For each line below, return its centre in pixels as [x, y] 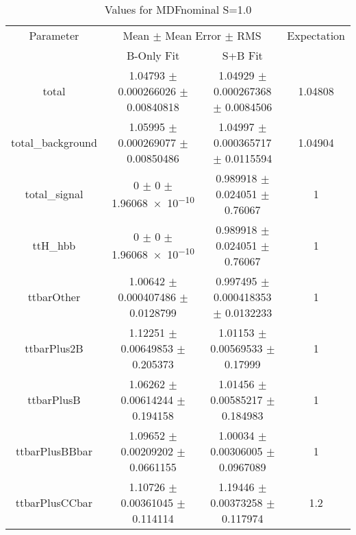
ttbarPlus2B [54, 348]
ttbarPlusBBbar [54, 451]
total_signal [54, 194]
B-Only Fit [153, 55]
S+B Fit [242, 55]
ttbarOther [54, 297]
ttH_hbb [54, 245]
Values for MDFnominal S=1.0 [178, 9]
